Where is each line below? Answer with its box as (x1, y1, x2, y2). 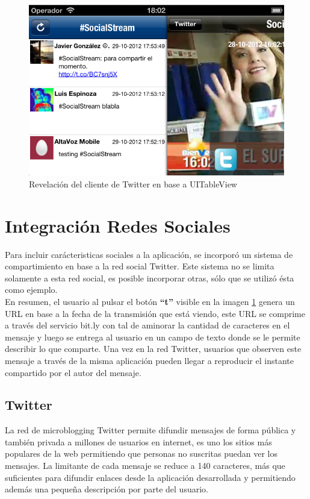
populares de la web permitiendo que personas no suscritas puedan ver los (5, 447, 278, 460)
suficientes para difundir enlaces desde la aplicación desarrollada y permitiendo (5, 471, 296, 483)
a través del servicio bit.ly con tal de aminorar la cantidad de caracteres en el (5, 319, 290, 331)
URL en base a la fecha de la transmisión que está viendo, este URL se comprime (5, 307, 305, 319)
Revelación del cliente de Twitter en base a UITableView (29, 177, 237, 190)
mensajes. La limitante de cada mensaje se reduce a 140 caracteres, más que (5, 459, 285, 472)
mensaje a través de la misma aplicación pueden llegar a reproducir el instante (5, 354, 294, 366)
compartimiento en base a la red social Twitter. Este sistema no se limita (5, 260, 274, 272)
